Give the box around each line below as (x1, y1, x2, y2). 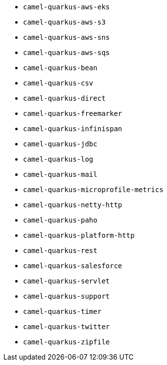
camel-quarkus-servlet (23, 277, 110, 285)
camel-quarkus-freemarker (23, 110, 122, 117)
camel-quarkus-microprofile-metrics (23, 186, 164, 194)
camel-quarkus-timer (23, 308, 102, 315)
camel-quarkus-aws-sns (23, 33, 110, 41)
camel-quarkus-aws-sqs (23, 49, 110, 56)
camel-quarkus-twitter (23, 323, 110, 331)
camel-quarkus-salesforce (23, 262, 122, 270)
